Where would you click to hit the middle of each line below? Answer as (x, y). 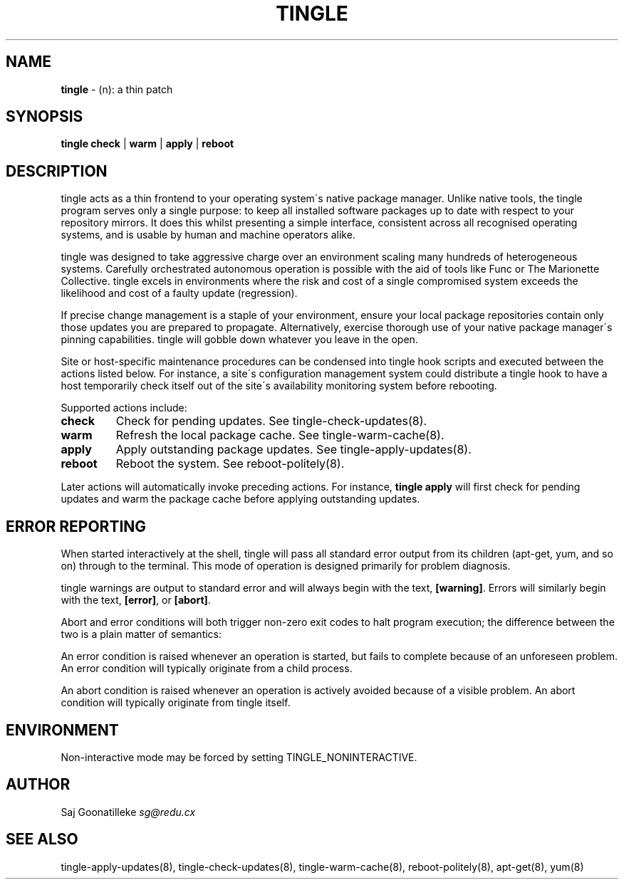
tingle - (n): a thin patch (117, 89)
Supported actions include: (124, 408)
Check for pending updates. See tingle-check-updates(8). (271, 421)
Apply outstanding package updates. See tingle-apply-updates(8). (293, 450)
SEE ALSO (42, 839)
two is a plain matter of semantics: (141, 634)
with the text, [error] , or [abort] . (136, 600)
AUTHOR (38, 785)
